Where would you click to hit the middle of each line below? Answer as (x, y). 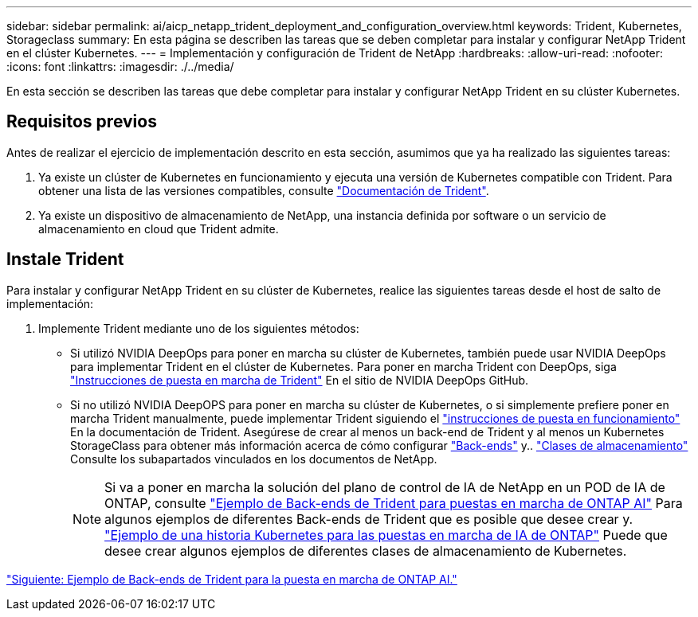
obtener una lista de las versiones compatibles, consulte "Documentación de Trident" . (264, 190)
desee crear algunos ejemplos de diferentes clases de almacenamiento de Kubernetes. (366, 551)
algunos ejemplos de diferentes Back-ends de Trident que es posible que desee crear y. (369, 519)
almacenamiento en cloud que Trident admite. (159, 228)
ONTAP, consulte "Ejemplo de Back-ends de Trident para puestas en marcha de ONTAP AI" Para (394, 503)
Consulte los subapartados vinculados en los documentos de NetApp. (254, 459)
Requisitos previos (82, 122)
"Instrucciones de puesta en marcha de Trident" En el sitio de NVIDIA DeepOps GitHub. (300, 380)
